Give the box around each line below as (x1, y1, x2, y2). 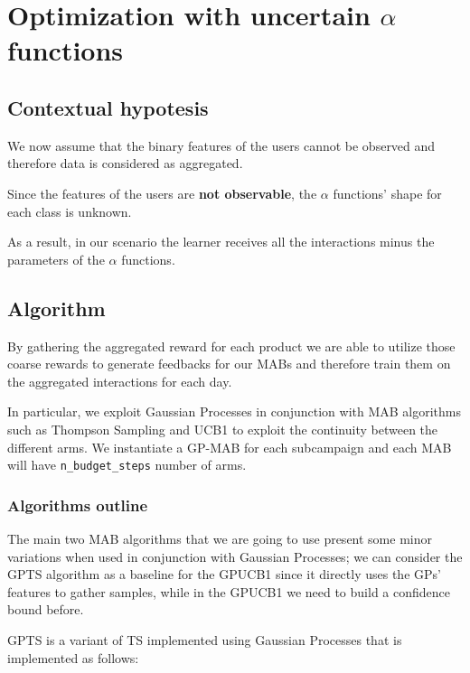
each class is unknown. (7, 201, 132, 220)
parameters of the (7, 249, 105, 268)
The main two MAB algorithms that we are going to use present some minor (7, 528, 432, 547)
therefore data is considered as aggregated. (7, 154, 243, 173)
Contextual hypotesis (7, 93, 209, 121)
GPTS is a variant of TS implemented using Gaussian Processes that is (7, 630, 402, 649)
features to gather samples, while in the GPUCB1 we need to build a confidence (7, 582, 450, 601)
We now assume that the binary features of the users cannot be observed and (7, 136, 436, 154)
